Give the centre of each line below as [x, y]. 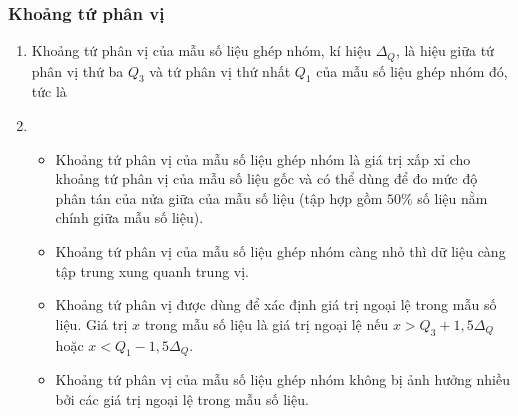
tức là [49, 91]
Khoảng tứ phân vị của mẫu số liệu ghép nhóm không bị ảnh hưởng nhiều [282, 379]
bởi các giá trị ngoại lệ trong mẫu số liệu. [182, 399]
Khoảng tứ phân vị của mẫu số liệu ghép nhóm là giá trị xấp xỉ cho [263, 158]
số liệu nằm [452, 197]
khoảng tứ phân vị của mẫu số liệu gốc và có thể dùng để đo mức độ [266, 178]
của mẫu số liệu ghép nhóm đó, [412, 70]
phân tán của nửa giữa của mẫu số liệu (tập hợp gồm [219, 197]
